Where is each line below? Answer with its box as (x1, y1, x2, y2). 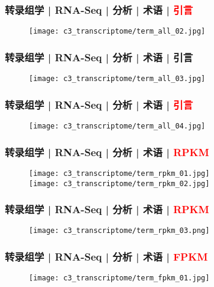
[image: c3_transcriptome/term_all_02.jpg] (29, 27, 206, 36)
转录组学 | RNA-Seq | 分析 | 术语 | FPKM (5, 249, 208, 264)
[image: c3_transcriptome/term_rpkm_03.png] (29, 226, 210, 235)
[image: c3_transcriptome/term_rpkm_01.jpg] (29, 169, 210, 178)
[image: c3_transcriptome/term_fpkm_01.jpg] (29, 274, 210, 283)
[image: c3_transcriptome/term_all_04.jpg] (29, 121, 206, 130)
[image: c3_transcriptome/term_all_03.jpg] (29, 74, 206, 83)
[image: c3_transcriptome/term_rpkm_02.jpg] (29, 179, 210, 188)
